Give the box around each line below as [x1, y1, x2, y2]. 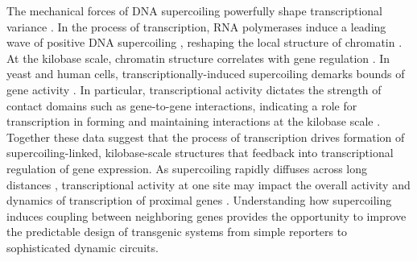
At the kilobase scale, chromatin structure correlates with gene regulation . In [6, 49, 390, 66]
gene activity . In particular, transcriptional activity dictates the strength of [6, 81, 382, 97]
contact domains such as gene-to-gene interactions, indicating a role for [6, 97, 357, 114]
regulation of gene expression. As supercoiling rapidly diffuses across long [6, 159, 368, 176]
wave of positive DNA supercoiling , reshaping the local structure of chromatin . [6, 34, 403, 51]
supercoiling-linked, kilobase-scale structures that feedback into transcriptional [6, 144, 394, 161]
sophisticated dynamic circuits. [6, 238, 159, 255]
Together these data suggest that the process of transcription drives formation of [6, 128, 405, 145]
